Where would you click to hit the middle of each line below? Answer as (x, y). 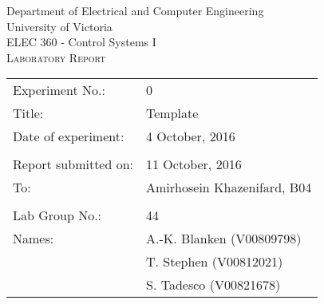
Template (172, 113)
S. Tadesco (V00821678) (213, 285)
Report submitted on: (73, 164)
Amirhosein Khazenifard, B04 (229, 188)
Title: (28, 113)
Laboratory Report (56, 57)
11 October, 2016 (194, 164)
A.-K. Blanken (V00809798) (224, 239)
